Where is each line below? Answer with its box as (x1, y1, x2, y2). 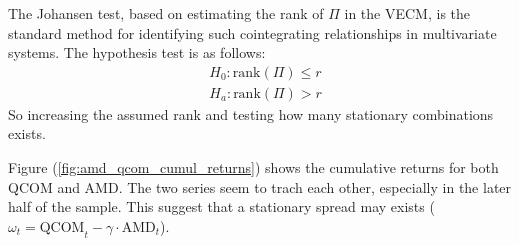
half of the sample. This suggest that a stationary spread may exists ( (8, 196, 435, 217)
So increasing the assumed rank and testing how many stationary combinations (8, 103, 494, 124)
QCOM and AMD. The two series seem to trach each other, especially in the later (8, 176, 512, 197)
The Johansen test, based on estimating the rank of (8, 3, 324, 23)
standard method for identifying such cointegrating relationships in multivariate (8, 22, 497, 43)
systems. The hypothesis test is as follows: (8, 42, 266, 63)
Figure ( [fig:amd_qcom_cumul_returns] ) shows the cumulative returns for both (8, 157, 499, 178)
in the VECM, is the (344, 3, 471, 23)
